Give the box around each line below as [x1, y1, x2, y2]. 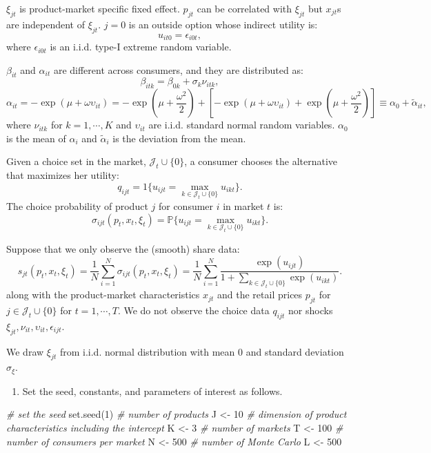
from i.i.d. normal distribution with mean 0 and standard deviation [59, 344, 344, 358]
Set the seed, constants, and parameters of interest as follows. [22, 383, 283, 398]
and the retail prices [217, 287, 303, 302]
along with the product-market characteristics [6, 287, 200, 302]
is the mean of [6, 131, 66, 145]
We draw [6, 344, 44, 358]
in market [223, 198, 264, 213]
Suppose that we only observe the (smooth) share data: [6, 241, 240, 256]
